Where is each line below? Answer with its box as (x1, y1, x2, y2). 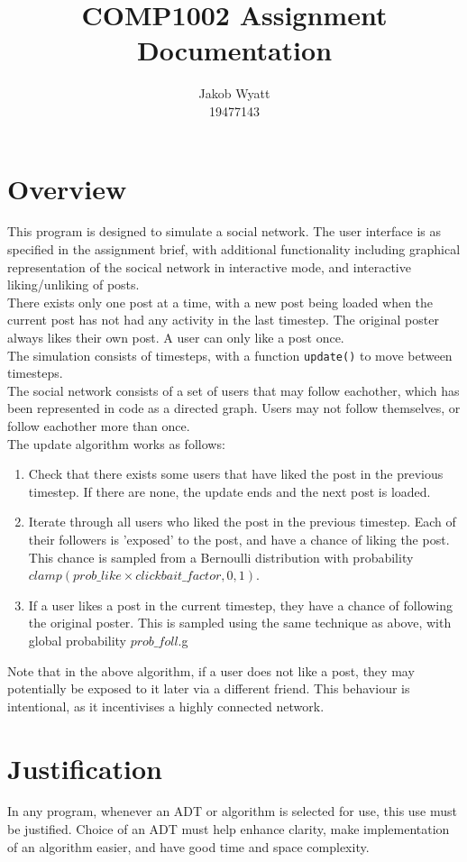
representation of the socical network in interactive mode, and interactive (7, 257, 411, 276)
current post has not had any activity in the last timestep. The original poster (7, 310, 439, 329)
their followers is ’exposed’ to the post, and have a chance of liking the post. (28, 530, 450, 548)
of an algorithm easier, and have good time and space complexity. (7, 837, 370, 856)
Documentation (136, 32, 333, 69)
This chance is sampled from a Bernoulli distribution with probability (28, 547, 414, 566)
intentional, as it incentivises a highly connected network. (7, 696, 325, 715)
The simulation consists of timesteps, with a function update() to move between (7, 345, 453, 364)
